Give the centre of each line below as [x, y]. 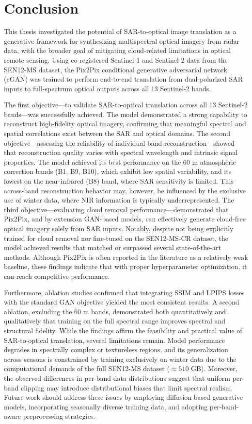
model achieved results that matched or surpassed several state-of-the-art [112, 247]
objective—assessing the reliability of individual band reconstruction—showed [119, 143]
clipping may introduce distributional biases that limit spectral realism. [127, 387]
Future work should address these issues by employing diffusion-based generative [123, 397]
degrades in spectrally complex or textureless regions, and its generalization [116, 349]
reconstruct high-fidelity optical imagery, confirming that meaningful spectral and [125, 124]
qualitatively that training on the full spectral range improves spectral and [115, 321]
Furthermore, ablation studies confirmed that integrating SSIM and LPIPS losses [124, 292]
